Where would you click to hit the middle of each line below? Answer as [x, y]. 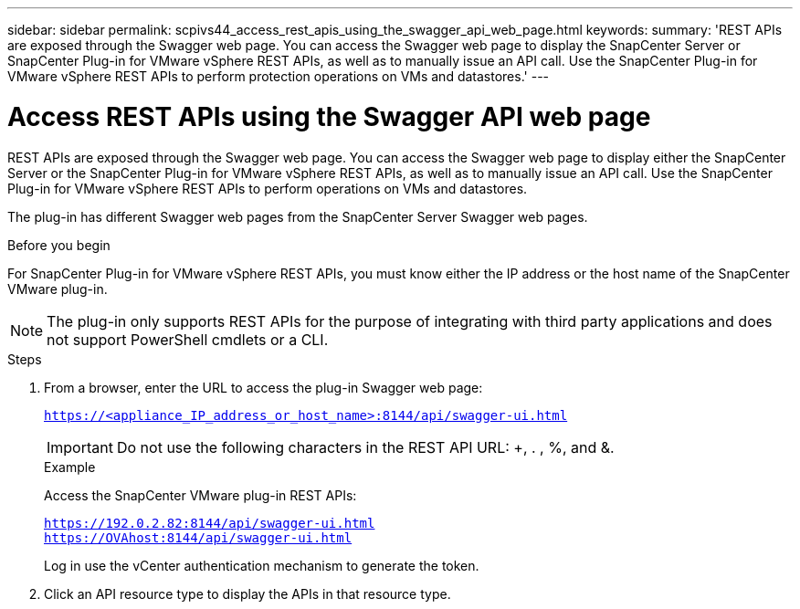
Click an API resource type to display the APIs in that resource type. [247, 593]
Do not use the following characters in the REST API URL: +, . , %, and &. [365, 447]
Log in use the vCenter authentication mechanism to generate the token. [262, 565]
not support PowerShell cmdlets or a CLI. [188, 339]
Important [80, 447]
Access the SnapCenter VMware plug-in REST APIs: [200, 495]
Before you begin [59, 245]
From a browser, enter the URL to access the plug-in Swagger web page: [263, 387]
